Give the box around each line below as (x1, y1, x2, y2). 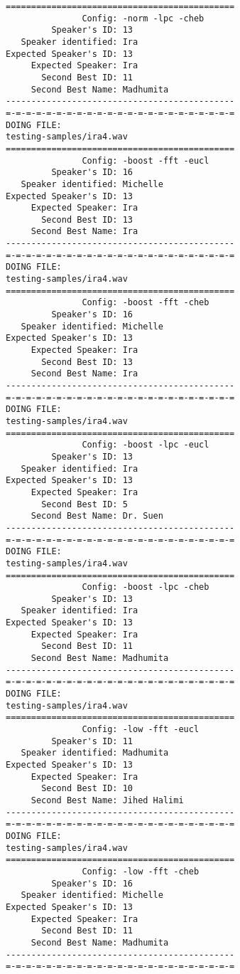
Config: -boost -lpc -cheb (82, 582, 209, 593)
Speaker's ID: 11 (51, 736, 133, 746)
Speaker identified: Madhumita (21, 748, 169, 758)
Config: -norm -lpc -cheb (82, 13, 204, 23)
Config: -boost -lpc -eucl (82, 440, 209, 450)
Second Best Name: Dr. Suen (31, 511, 163, 522)
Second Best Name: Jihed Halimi (31, 795, 184, 805)
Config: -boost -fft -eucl (82, 155, 209, 166)
